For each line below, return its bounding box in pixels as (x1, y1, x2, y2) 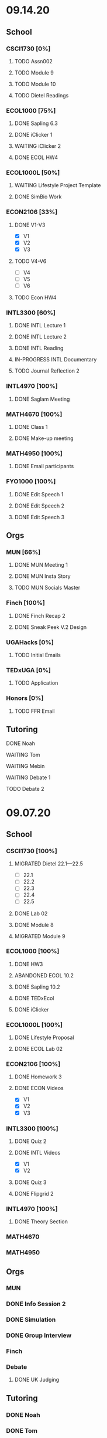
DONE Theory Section (14, 1218, 68, 1225)
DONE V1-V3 (14, 221, 46, 228)
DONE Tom (6, 1426, 38, 1434)
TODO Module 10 (14, 80, 56, 87)
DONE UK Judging (14, 1376, 60, 1383)
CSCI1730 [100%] (6, 847, 57, 855)
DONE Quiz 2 (14, 1138, 47, 1145)
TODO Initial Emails (14, 651, 61, 658)
